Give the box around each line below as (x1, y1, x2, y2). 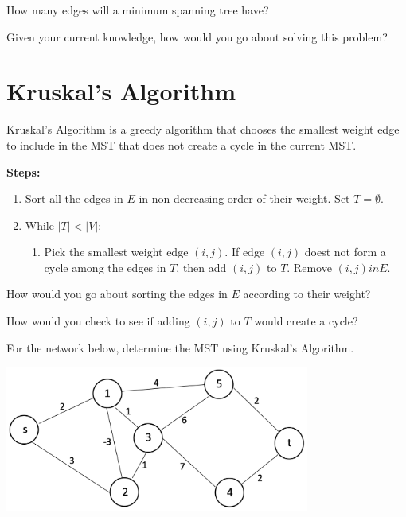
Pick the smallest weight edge (44, 243, 189, 260)
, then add (176, 258, 227, 275)
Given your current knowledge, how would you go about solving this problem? (6, 28, 388, 45)
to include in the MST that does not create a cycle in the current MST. (6, 136, 357, 153)
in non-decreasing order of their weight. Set (139, 190, 350, 207)
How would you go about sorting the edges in (6, 286, 228, 302)
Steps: (6, 163, 41, 180)
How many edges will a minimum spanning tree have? (6, 2, 269, 17)
